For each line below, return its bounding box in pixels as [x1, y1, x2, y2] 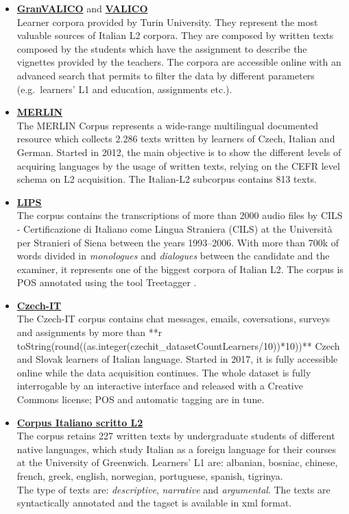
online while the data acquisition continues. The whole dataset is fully [16, 365, 311, 379]
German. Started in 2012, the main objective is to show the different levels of [16, 144, 341, 159]
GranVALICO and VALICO [16, 1, 148, 15]
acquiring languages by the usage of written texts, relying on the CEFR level [16, 158, 340, 172]
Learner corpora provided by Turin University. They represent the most [16, 14, 318, 29]
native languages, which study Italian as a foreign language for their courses [16, 441, 337, 456]
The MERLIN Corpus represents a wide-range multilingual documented [16, 118, 319, 132]
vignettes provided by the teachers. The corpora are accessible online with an [16, 55, 341, 69]
